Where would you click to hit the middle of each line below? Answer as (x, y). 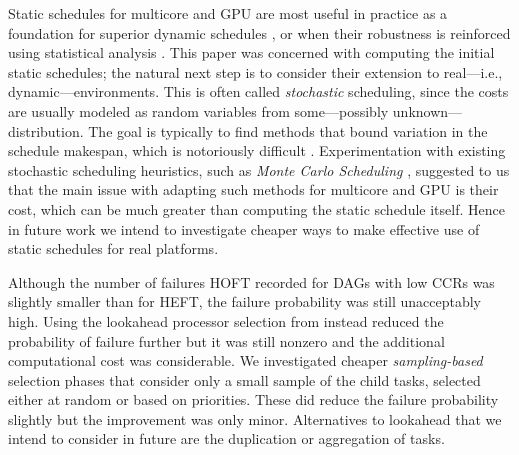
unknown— (427, 110)
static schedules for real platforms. (113, 248)
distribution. (46, 130)
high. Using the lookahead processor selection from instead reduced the (226, 320)
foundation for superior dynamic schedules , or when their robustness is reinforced (259, 32)
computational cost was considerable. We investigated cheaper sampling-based (245, 360)
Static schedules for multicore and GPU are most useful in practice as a (228, 13)
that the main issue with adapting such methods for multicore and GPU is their (253, 189)
